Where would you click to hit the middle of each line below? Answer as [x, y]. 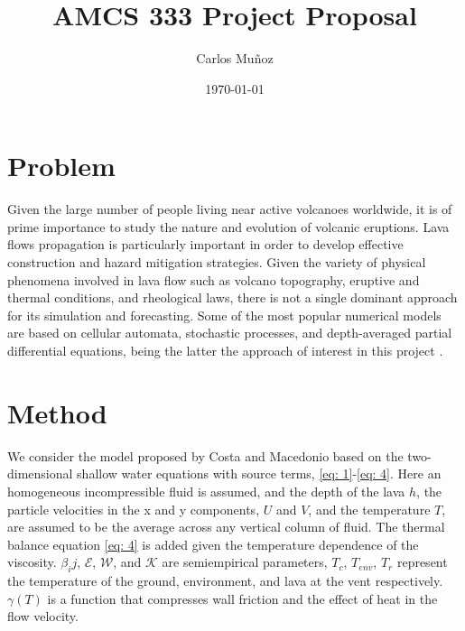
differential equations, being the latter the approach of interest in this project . [225, 350]
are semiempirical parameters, [245, 562]
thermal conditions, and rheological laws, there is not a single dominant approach [232, 297]
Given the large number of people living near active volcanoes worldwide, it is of [230, 209]
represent [422, 562]
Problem [61, 166]
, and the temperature [369, 509]
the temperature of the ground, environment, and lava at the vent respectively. [225, 581]
